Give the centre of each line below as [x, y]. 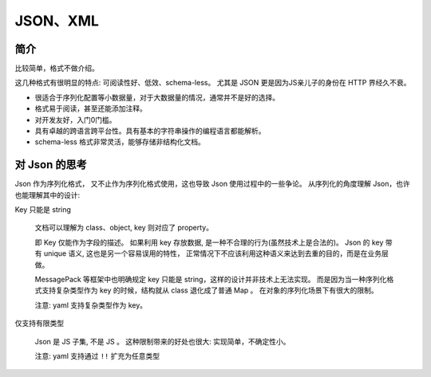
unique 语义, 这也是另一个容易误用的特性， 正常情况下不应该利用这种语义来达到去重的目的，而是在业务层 [216, 253]
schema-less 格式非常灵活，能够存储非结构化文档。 [120, 142]
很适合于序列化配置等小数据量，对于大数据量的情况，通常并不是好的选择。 [157, 97]
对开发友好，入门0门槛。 [75, 120]
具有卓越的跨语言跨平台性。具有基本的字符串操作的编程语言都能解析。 [150, 131]
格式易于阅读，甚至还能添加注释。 [91, 108]
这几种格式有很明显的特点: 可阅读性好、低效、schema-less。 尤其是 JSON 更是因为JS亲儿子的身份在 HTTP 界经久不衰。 [213, 83]
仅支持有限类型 [39, 324]
